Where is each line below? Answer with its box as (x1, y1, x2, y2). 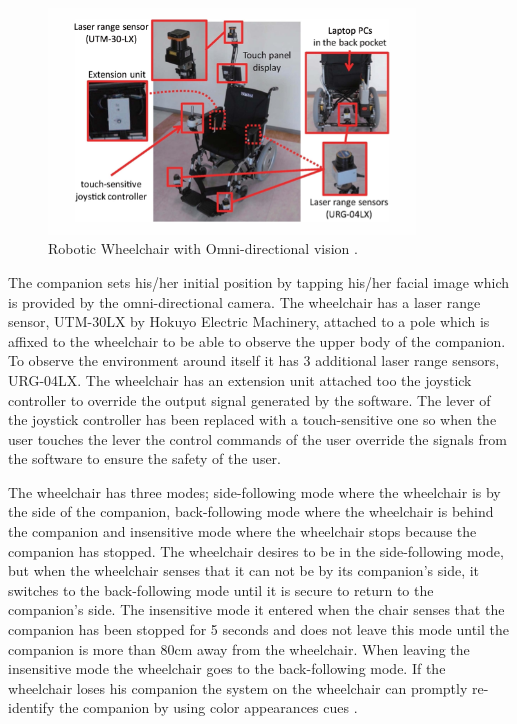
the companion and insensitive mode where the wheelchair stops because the (8, 521, 477, 542)
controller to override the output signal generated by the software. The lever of (8, 389, 491, 410)
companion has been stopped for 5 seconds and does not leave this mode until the (8, 619, 509, 640)
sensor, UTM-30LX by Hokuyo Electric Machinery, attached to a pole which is (8, 311, 490, 332)
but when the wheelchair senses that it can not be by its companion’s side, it (8, 560, 480, 581)
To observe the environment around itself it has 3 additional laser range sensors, (8, 350, 500, 371)
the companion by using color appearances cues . (58, 697, 358, 718)
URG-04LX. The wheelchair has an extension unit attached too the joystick (8, 369, 472, 390)
